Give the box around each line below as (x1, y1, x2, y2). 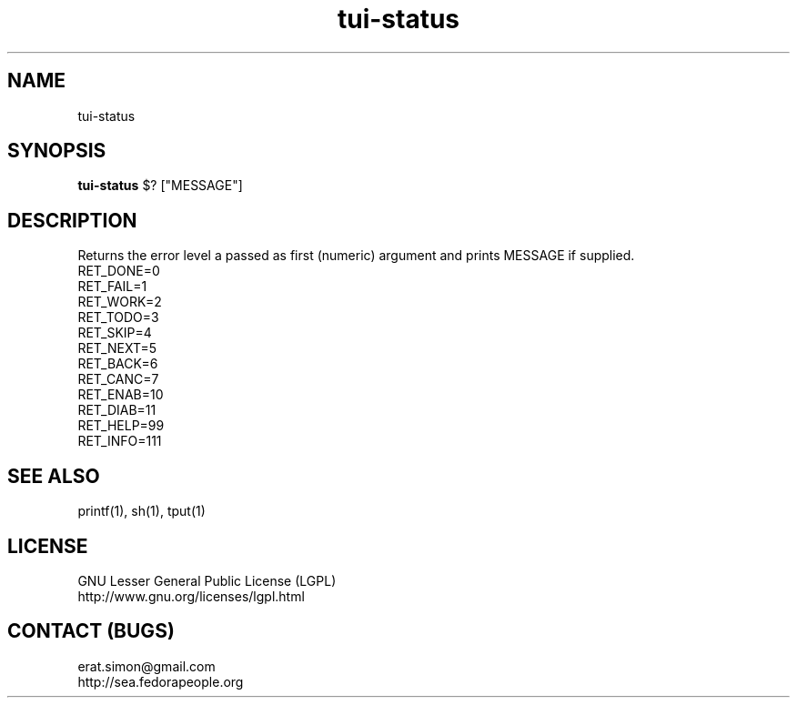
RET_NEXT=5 (77, 340, 157, 357)
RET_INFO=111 (77, 433, 162, 449)
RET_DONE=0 (77, 263, 160, 279)
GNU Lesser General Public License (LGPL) (77, 572, 337, 589)
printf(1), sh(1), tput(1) (77, 503, 206, 519)
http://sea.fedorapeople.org (77, 673, 244, 690)
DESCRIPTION (7, 208, 137, 232)
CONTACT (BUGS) (7, 619, 175, 643)
